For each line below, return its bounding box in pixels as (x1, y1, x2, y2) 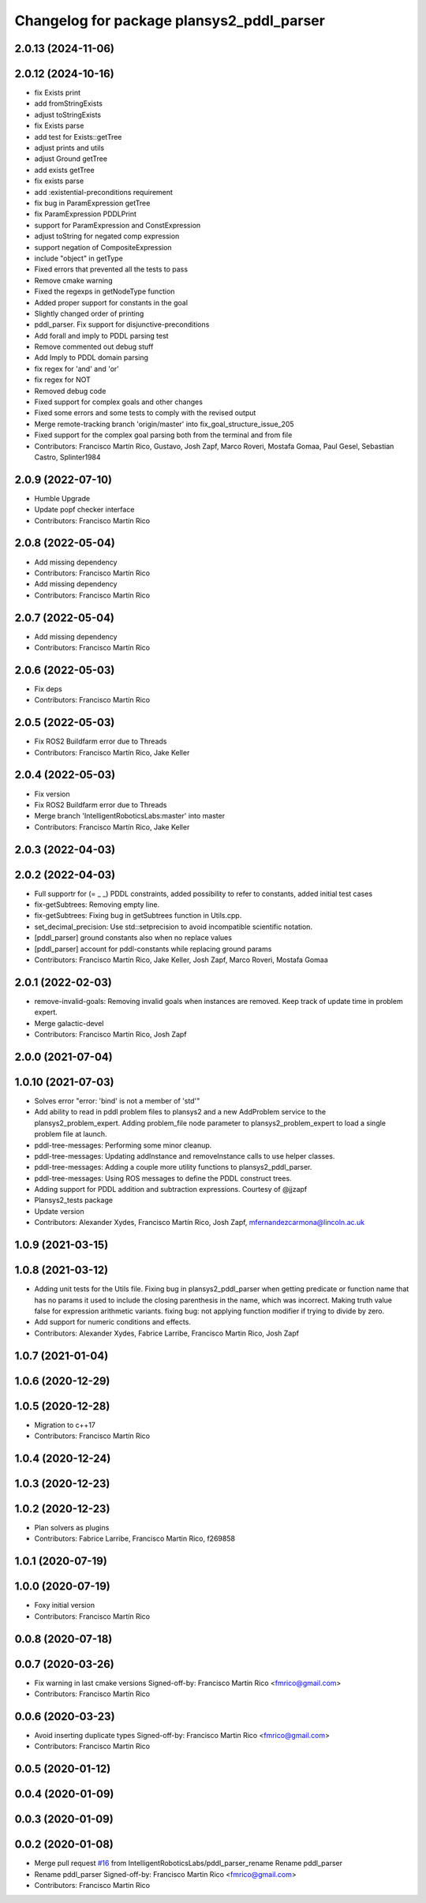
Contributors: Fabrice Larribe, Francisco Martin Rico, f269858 (34, 1534, 236, 1543)
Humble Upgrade (34, 493, 91, 503)
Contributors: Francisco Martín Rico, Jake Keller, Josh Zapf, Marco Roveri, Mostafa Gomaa (34, 955, 328, 965)
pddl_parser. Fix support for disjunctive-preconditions (34, 320, 210, 329)
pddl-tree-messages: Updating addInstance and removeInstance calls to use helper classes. (34, 1151, 335, 1160)
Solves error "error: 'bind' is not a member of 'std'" (34, 1096, 200, 1105)
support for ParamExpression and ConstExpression (34, 220, 201, 230)
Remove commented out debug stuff (34, 342, 154, 351)
